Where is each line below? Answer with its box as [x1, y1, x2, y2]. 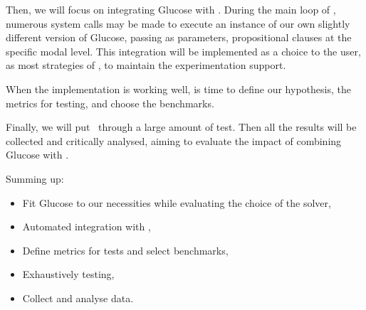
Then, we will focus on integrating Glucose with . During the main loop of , [6, 2, 336, 16]
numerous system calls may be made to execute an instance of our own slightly [6, 16, 350, 31]
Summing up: [6, 171, 64, 186]
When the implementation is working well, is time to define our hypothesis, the [6, 81, 351, 96]
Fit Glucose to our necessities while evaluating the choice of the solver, [22, 195, 331, 210]
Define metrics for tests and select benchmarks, [22, 242, 229, 257]
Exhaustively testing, [22, 267, 115, 282]
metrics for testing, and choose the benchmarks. [6, 95, 214, 110]
